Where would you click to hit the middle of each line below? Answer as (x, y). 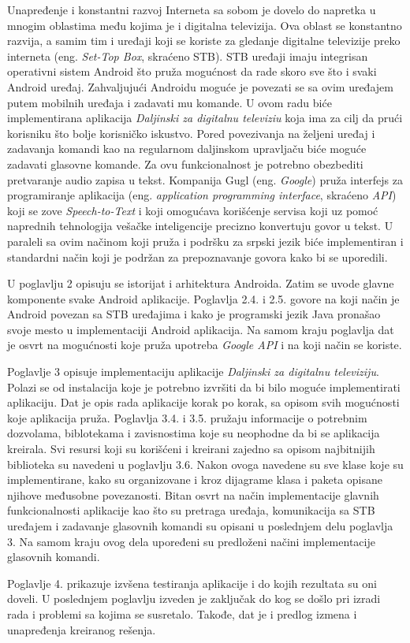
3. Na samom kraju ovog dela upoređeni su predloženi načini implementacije (191, 541)
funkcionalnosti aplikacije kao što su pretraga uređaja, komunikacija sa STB (191, 510)
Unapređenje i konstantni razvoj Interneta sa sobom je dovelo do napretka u (192, 9)
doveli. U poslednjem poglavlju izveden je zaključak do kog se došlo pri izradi (194, 598)
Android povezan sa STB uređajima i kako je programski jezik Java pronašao (194, 314)
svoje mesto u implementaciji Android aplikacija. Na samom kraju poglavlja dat (201, 329)
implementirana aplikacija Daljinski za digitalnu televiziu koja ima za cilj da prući (205, 118)
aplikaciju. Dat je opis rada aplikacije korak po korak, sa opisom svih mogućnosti (203, 402)
